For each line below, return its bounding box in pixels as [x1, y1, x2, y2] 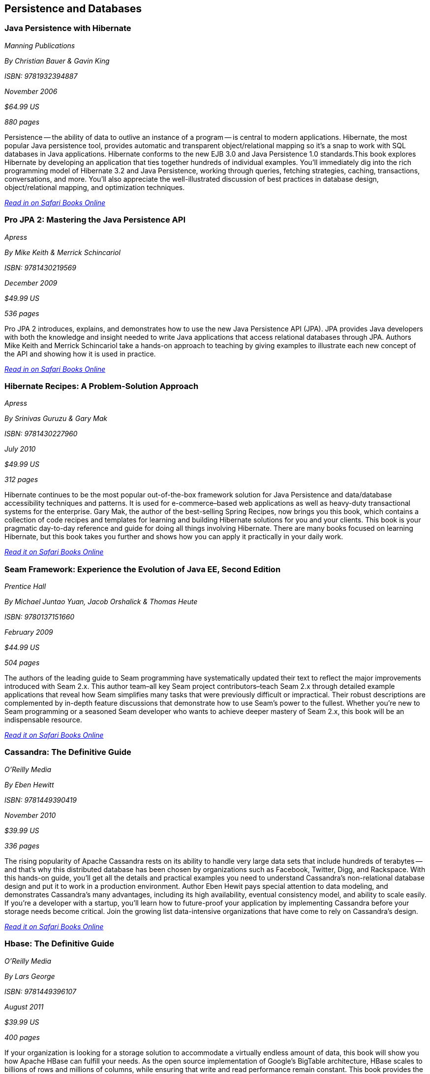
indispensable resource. [4, 716, 82, 724]
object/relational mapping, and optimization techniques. [4, 183, 185, 192]
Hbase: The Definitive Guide [4, 939, 114, 949]
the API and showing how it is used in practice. [4, 349, 156, 358]
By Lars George [4, 972, 55, 980]
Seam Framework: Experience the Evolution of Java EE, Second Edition [4, 564, 281, 574]
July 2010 [4, 445, 36, 454]
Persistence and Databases [4, 2, 142, 15]
